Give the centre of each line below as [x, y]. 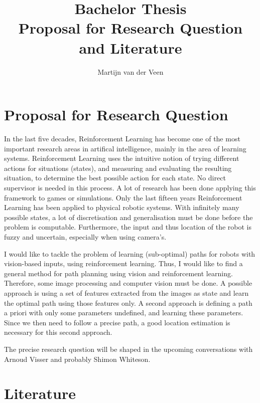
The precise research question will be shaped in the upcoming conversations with [128, 349]
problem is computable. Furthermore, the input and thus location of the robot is [128, 227]
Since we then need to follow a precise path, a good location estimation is [117, 322]
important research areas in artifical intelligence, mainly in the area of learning [125, 148]
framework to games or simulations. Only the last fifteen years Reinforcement [123, 197]
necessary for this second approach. [58, 332]
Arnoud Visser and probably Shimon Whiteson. [77, 359]
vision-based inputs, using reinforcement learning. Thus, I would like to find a [123, 263]
